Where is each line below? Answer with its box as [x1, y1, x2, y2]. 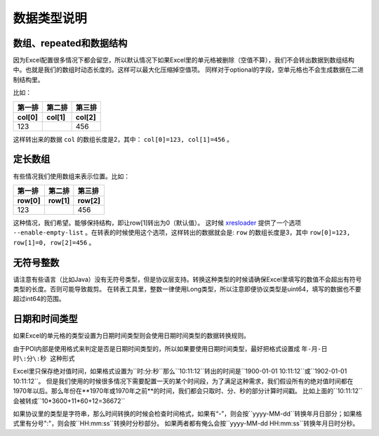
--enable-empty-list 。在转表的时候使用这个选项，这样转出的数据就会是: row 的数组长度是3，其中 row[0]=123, [13, 228, 351, 237]
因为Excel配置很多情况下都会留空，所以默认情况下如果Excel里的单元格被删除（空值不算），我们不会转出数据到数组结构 [13, 56, 354, 65]
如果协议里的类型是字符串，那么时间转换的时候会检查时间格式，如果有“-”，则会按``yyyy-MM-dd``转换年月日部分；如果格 [13, 409, 363, 418]
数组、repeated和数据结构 [13, 37, 128, 49]
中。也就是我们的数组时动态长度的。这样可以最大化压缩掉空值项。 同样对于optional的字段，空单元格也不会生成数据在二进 [13, 65, 364, 74]
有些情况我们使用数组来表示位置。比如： [13, 172, 130, 180]
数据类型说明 [13, 11, 88, 26]
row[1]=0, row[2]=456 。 [13, 238, 95, 246]
